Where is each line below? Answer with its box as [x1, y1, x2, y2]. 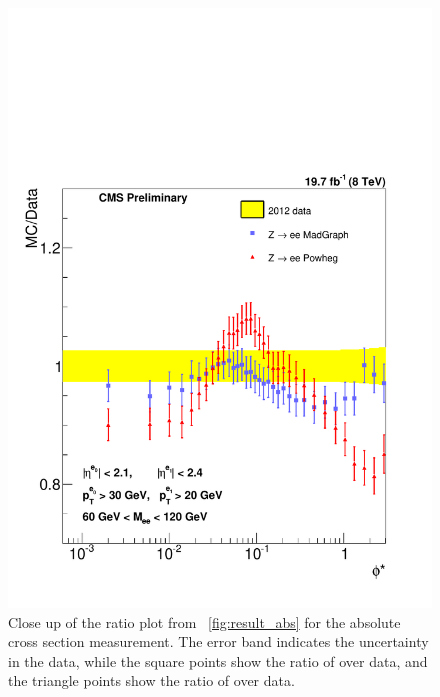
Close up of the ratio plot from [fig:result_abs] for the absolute [8, 611, 401, 632]
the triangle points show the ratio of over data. [8, 670, 295, 691]
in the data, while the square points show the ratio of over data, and [8, 650, 428, 671]
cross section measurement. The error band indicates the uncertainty [8, 631, 429, 652]
